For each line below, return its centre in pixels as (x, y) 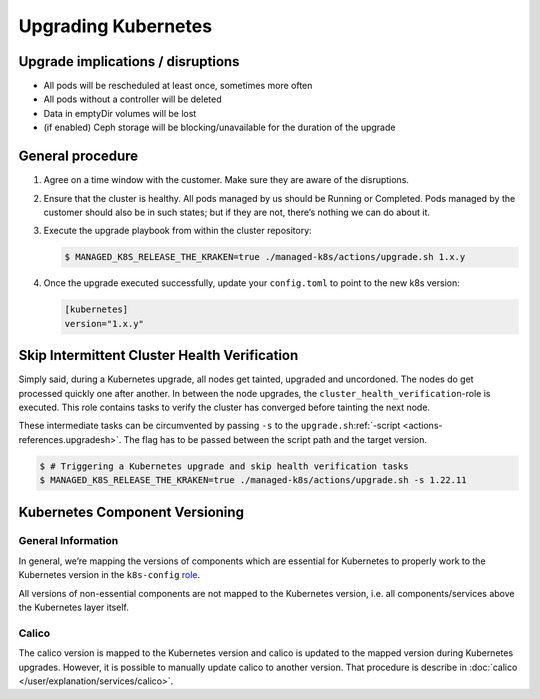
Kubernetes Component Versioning (131, 511)
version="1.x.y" (104, 323)
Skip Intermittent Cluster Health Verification (158, 355)
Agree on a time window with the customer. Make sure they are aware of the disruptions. (226, 180)
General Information (68, 541)
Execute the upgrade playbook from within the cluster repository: (177, 231)
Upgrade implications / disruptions (129, 61)
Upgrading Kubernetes (115, 26)
